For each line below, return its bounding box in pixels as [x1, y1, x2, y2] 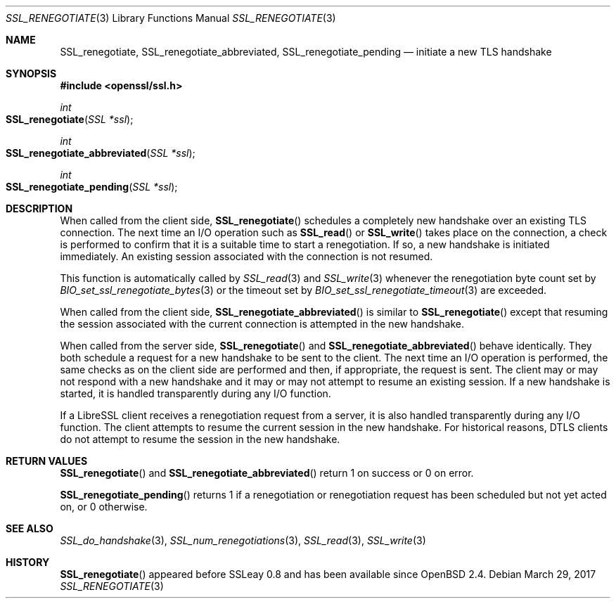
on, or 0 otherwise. [60, 501, 148, 513]
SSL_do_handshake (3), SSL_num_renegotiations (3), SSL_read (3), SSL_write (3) [60, 534, 426, 546]
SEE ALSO [6, 522, 53, 534]
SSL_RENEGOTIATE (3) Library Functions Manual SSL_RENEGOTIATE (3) [6, 12, 336, 24]
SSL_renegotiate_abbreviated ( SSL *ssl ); [6, 147, 195, 159]
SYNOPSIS [6, 68, 57, 79]
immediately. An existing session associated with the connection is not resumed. [60, 250, 433, 262]
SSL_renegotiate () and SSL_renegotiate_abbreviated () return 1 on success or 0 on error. [60, 467, 474, 479]
